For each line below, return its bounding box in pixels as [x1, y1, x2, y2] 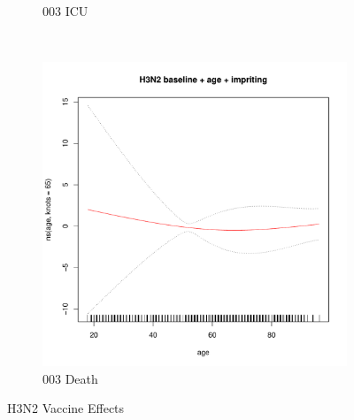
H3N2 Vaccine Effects [7, 399, 125, 417]
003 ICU [42, 2, 88, 19]
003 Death [42, 369, 98, 387]
